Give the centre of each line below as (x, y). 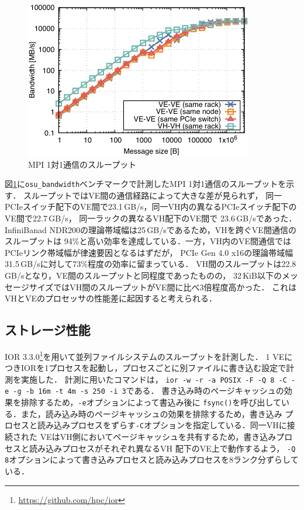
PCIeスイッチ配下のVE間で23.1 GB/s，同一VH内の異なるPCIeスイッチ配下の (151, 207)
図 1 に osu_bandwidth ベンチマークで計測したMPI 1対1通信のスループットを (146, 184)
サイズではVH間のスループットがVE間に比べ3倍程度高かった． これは (163, 287)
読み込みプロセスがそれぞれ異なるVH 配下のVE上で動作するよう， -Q (162, 448)
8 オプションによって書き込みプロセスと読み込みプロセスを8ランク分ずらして (152, 459)
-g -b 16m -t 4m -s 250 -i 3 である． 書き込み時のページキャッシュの (148, 391)
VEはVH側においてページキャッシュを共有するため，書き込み (158, 437)
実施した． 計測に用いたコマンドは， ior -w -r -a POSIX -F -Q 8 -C (154, 379)
